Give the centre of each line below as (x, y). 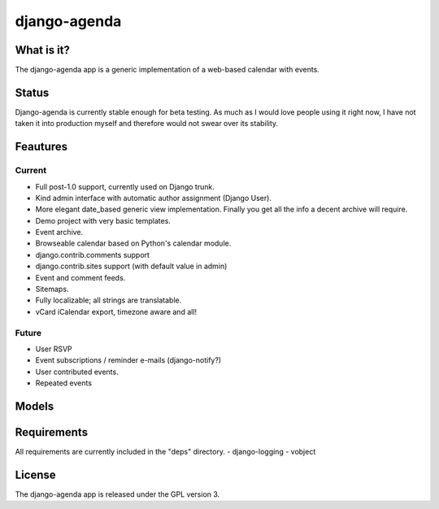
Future (28, 333)
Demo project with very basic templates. (103, 220)
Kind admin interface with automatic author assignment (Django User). (154, 198)
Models (35, 406)
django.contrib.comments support (93, 254)
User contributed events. (77, 372)
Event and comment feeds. (80, 277)
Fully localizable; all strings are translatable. (109, 300)
